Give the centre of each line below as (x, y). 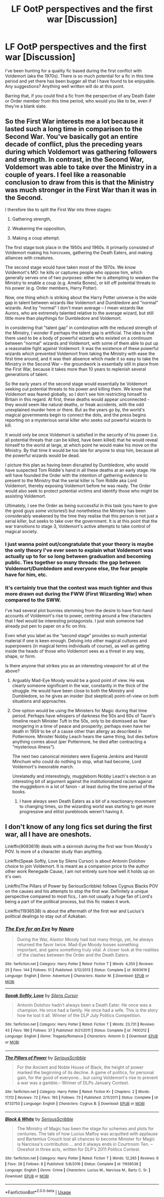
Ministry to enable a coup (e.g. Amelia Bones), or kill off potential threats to (81, 283)
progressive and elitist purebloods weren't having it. (72, 811)
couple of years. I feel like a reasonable (66, 175)
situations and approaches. (40, 701)
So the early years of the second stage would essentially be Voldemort (76, 384)
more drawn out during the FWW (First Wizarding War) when (79, 594)
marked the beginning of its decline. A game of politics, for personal (85, 1072)
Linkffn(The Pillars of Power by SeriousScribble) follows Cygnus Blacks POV (82, 886)
